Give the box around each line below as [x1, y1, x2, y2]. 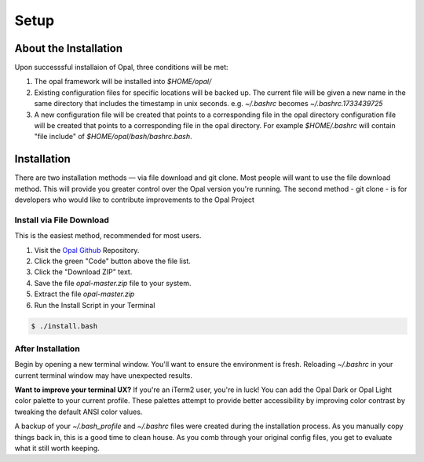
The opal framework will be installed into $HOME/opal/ [34, 77, 212, 86]
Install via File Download [14, 214, 110, 225]
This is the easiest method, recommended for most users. [14, 231, 202, 240]
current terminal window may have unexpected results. [14, 370, 192, 380]
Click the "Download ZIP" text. [34, 267, 133, 277]
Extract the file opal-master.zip [34, 289, 135, 299]
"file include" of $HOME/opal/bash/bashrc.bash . [34, 132, 192, 141]
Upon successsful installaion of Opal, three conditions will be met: [14, 63, 228, 72]
